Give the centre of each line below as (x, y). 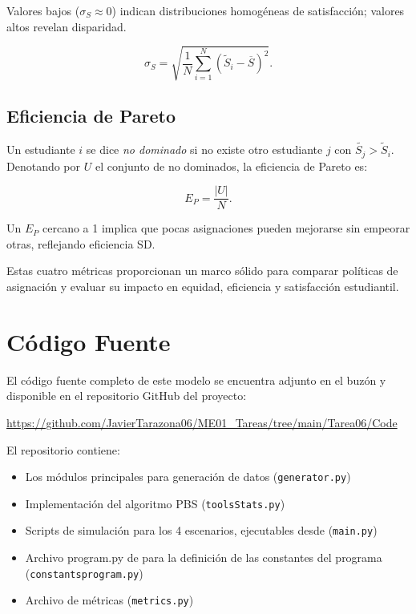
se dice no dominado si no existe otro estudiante (204, 149)
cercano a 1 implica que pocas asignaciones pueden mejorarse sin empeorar (226, 228)
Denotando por (44, 166)
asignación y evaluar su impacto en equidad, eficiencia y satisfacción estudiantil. (203, 287)
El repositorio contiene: (63, 449)
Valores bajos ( (43, 10)
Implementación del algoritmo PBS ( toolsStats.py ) (155, 503)
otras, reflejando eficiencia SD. (81, 243)
